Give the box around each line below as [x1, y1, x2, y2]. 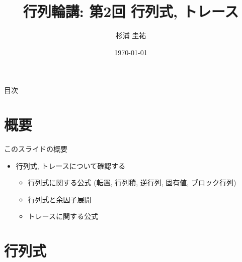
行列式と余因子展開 [28, 194, 92, 204]
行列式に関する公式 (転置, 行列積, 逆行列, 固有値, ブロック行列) [28, 177, 236, 188]
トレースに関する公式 [28, 211, 98, 221]
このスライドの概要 [4, 144, 67, 154]
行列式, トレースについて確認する [16, 160, 126, 171]
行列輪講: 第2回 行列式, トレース [23, 1, 239, 22]
